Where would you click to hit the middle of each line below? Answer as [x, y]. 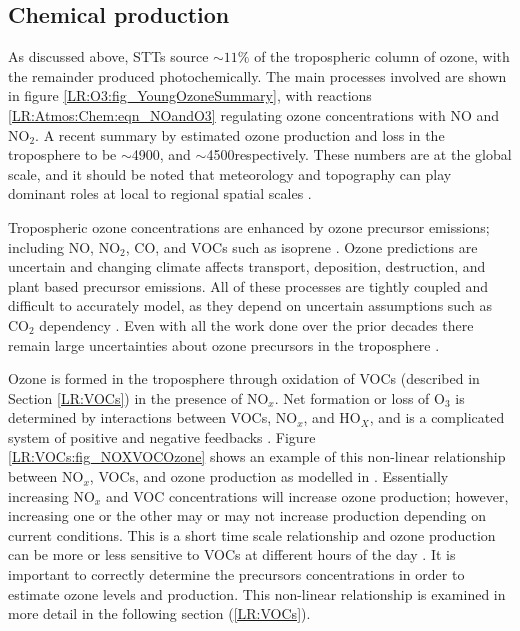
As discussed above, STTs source [108, 56]
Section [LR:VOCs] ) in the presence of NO [138, 397]
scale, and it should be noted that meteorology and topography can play [230, 173]
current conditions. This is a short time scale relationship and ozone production [252, 534]
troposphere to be [62, 154]
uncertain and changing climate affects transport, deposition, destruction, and [247, 266]
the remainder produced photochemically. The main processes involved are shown [257, 75]
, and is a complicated [437, 417]
